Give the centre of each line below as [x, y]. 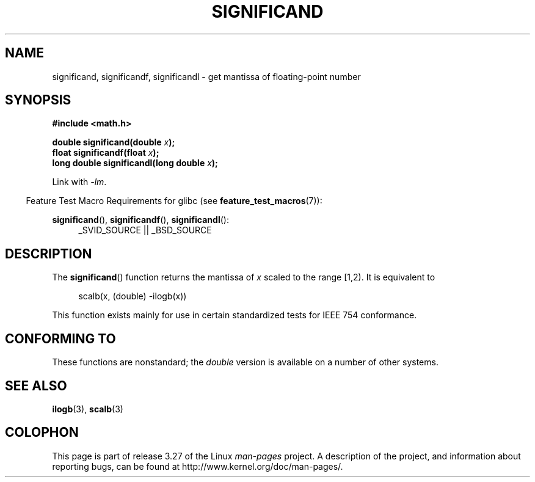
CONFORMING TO [60, 338]
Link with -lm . [79, 182]
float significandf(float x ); [106, 153]
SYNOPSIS [38, 100]
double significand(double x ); [114, 142]
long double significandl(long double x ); [135, 163]
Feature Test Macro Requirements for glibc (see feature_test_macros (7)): [174, 201]
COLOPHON [42, 433]
